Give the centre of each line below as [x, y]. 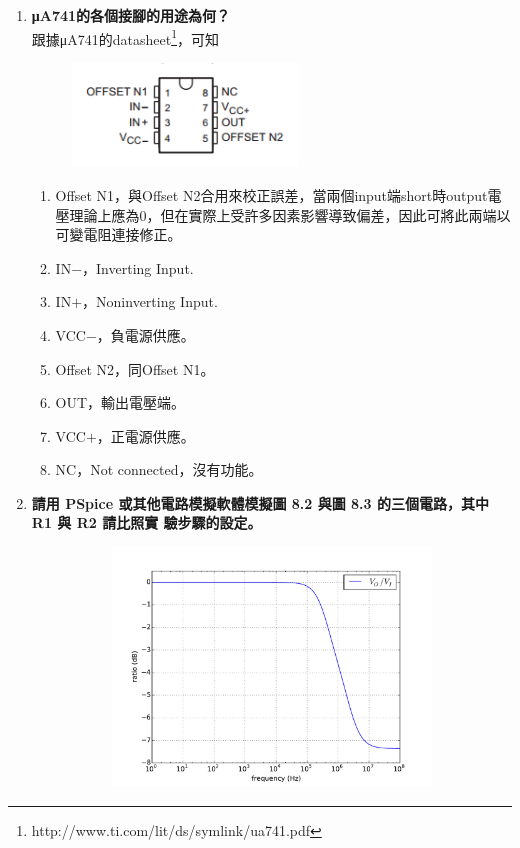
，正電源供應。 [145, 435]
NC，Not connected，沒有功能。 [159, 469]
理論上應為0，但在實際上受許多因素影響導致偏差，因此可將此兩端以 [290, 214]
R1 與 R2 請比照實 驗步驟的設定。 [146, 522]
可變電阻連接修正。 [118, 234]
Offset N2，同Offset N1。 [135, 368]
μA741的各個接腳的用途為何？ [131, 15]
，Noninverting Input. [150, 301]
